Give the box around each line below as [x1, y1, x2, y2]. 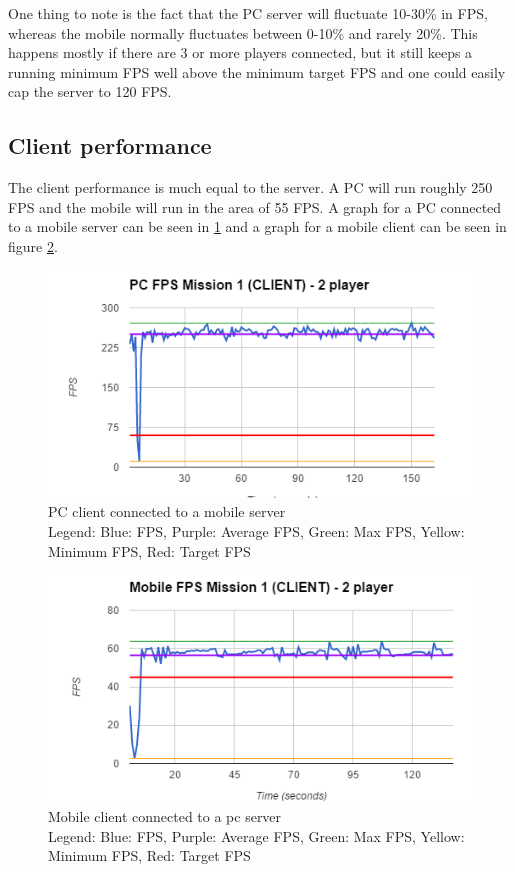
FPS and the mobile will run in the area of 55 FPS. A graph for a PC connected [8, 196, 502, 217]
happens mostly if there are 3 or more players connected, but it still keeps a [8, 42, 473, 63]
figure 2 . [8, 235, 58, 256]
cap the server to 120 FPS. [8, 81, 172, 102]
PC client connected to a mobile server [48, 501, 286, 522]
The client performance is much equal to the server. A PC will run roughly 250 [8, 177, 493, 198]
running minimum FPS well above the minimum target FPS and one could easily [8, 61, 506, 82]
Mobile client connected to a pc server [48, 806, 282, 827]
